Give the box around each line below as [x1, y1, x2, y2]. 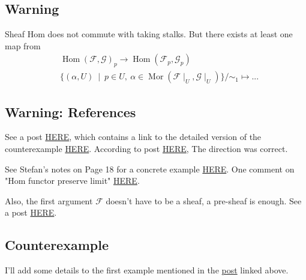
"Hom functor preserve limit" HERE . [5, 174, 140, 187]
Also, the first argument [5, 194, 93, 207]
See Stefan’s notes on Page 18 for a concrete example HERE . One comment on [5, 162, 295, 175]
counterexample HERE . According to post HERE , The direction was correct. [5, 142, 288, 155]
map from [5, 39, 41, 52]
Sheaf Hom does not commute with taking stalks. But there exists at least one [5, 28, 293, 40]
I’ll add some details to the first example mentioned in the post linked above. [5, 264, 289, 276]
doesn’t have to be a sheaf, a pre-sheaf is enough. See [106, 194, 302, 207]
